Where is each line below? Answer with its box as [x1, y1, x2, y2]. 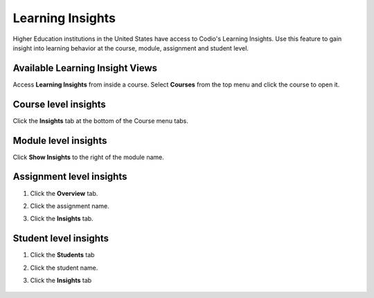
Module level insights [12, 135, 107, 147]
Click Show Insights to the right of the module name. [12, 153, 164, 161]
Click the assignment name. [30, 201, 110, 210]
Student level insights [12, 232, 109, 245]
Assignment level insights [12, 171, 127, 183]
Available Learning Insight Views [12, 62, 158, 74]
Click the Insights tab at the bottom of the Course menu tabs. [12, 116, 188, 124]
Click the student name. [30, 263, 98, 272]
